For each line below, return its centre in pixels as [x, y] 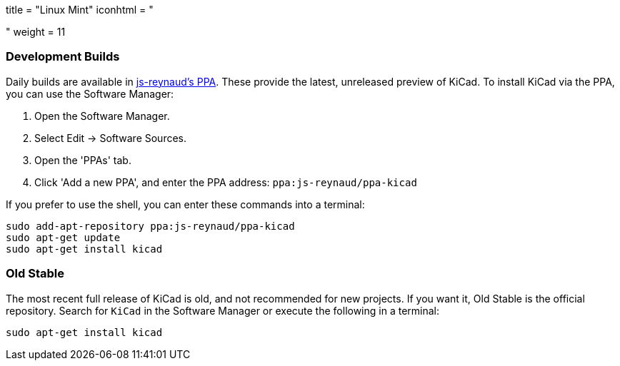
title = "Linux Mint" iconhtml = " [80, 10]
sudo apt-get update [63, 237]
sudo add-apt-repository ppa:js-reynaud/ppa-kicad [150, 226]
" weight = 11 [36, 32]
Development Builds [63, 57]
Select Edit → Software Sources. [111, 138]
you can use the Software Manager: [90, 93]
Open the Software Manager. [102, 116]
